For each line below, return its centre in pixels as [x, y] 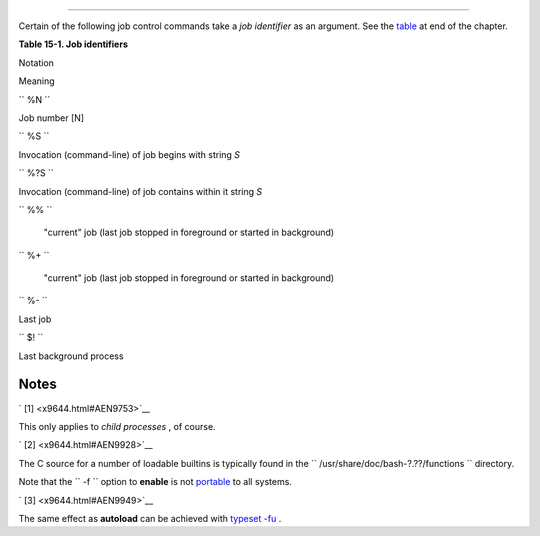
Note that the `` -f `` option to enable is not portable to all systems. [155, 482]
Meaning [36, 81]
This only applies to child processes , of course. [117, 426]
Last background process [71, 356]
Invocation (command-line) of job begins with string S [129, 154]
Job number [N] [51, 117]
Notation [36, 62]
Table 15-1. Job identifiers [73, 44]
